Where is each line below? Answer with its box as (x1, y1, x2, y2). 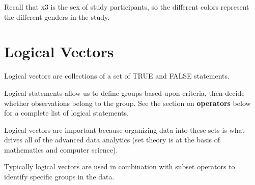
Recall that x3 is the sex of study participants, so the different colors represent (4, 2, 249, 12)
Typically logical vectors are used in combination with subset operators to (4, 161, 235, 172)
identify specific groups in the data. (4, 171, 115, 182)
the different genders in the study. (4, 11, 110, 22)
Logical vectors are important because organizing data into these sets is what (4, 124, 245, 135)
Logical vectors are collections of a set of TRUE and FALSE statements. (4, 70, 230, 81)
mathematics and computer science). (4, 144, 118, 155)
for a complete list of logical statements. (4, 107, 129, 118)
